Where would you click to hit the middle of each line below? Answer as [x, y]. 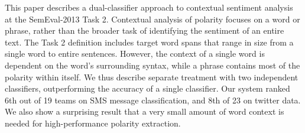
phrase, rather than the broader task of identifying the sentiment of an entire [145, 30]
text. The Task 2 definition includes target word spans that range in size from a [149, 42]
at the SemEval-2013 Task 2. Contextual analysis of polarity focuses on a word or [152, 19]
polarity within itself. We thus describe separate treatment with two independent [152, 77]
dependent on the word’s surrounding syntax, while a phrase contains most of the [152, 65]
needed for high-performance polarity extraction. [93, 123]
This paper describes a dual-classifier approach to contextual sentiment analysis [149, 7]
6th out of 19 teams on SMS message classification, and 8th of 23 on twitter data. [153, 100]
